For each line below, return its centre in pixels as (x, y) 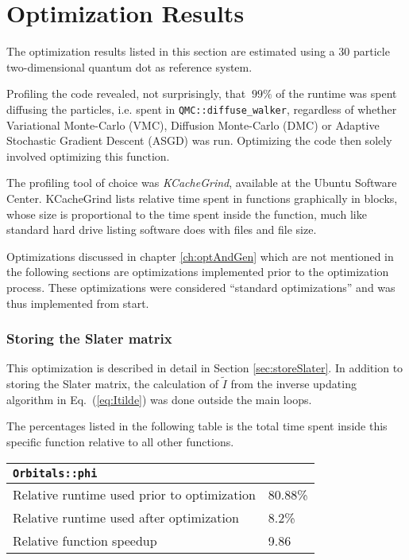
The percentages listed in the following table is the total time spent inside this (197, 426)
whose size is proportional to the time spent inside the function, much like (187, 214)
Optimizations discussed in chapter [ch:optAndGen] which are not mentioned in (200, 256)
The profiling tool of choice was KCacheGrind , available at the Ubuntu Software (202, 183)
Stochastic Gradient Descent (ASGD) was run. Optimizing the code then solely (199, 140)
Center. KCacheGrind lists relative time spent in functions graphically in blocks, (202, 198)
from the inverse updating (293, 384)
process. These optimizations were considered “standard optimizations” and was (201, 287)
